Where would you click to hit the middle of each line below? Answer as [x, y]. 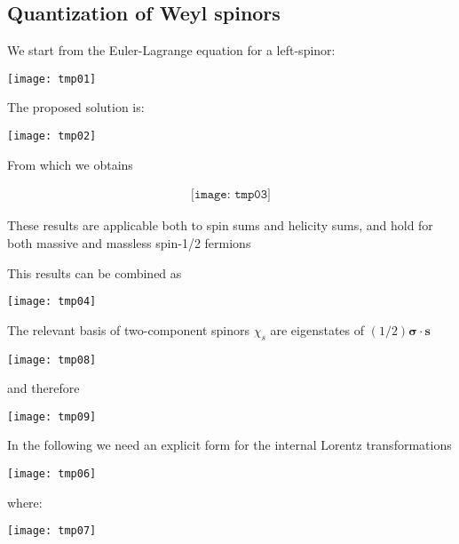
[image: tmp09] [52, 416]
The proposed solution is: [76, 107]
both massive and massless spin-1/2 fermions [129, 242]
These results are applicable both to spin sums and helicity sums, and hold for [220, 225]
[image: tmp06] [52, 474]
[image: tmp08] [52, 360]
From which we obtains [70, 164]
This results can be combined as [95, 272]
